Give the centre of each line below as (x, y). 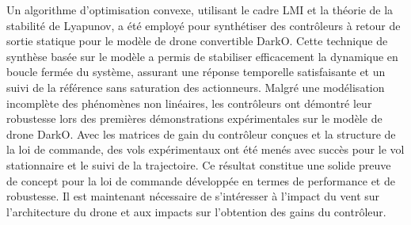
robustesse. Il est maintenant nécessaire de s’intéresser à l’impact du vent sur (193, 196)
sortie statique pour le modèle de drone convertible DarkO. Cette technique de (197, 41)
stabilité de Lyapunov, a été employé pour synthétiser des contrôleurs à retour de (204, 25)
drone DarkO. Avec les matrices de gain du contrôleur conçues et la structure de (201, 133)
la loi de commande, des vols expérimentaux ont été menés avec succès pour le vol (205, 149)
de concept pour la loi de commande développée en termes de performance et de (201, 180)
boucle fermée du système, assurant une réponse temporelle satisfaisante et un (196, 72)
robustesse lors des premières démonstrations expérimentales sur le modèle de (194, 118)
